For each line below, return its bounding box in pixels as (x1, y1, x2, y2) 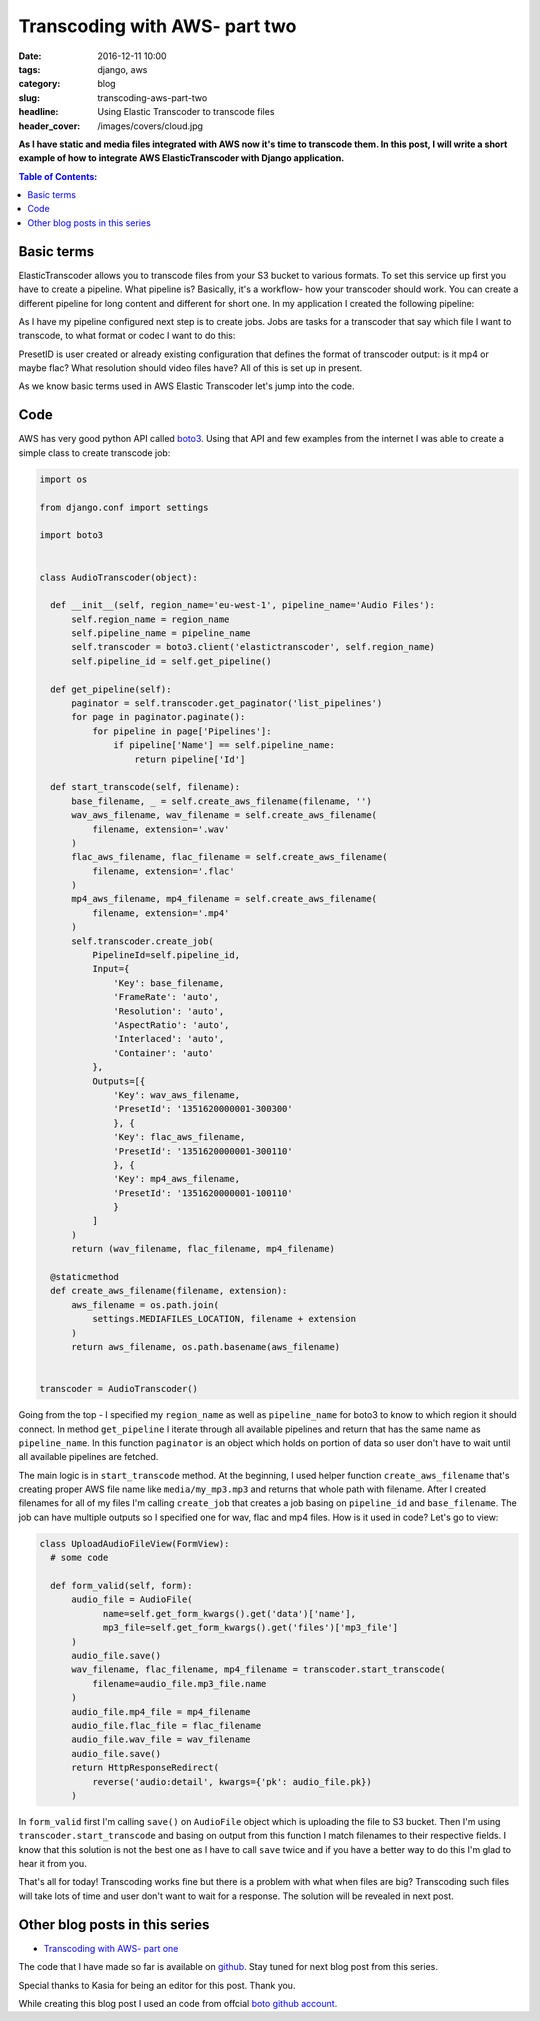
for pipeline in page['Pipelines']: (91, 725, 272, 737)
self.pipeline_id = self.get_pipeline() (71, 655, 272, 667)
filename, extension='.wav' (91, 823, 230, 835)
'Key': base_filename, (113, 977, 225, 989)
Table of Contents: (18, 170, 98, 182)
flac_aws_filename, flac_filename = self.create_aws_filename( (71, 851, 388, 863)
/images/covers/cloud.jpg (97, 120, 204, 132)
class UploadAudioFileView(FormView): (39, 1538, 230, 1549)
